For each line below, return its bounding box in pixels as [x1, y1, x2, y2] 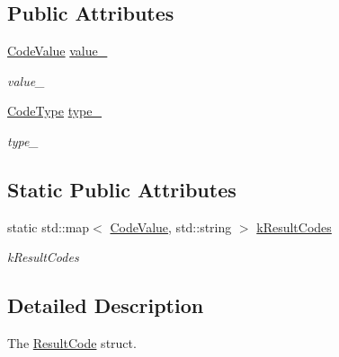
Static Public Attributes [7, 175, 236, 203]
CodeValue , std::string [110, 217, 232, 236]
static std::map [7, 217, 90, 236]
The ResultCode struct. [7, 334, 137, 353]
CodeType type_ [7, 101, 103, 120]
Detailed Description [7, 292, 204, 319]
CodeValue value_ [7, 41, 108, 60]
